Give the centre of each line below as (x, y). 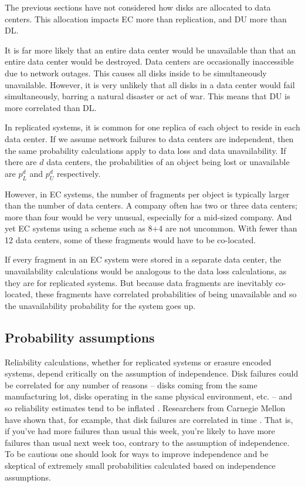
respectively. (79, 173)
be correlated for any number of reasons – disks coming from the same (131, 384)
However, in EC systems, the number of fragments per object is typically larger (147, 194)
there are (21, 162)
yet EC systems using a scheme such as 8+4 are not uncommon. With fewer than (151, 228)
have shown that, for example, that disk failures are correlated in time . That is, (149, 419)
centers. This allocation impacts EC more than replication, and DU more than (146, 19)
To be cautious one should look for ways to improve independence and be (137, 454)
